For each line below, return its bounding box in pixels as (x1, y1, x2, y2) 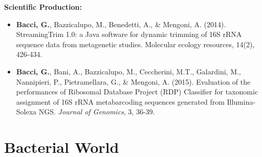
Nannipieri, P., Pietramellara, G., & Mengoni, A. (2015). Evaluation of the (16, 76, 251, 87)
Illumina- (227, 96, 256, 107)
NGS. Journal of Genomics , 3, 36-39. (38, 106, 155, 117)
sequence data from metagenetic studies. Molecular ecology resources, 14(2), (16, 38, 255, 49)
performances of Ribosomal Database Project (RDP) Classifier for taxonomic (16, 86, 258, 97)
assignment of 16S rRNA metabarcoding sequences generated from (16, 96, 225, 107)
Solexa (16, 106, 37, 117)
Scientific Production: (4, 2, 82, 12)
